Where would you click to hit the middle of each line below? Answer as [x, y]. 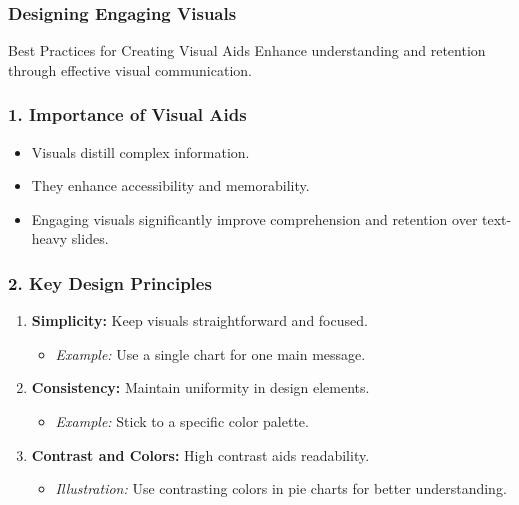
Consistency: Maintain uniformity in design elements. [200, 387]
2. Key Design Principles [110, 282]
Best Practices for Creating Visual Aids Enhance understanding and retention [247, 50]
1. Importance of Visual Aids [127, 114]
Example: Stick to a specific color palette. [182, 421]
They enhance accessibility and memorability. [170, 185]
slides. [90, 238]
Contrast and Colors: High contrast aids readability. [200, 454]
